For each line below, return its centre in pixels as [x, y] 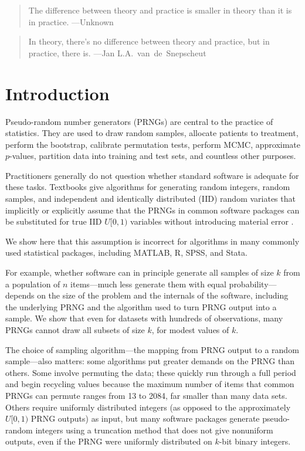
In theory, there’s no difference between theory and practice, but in [149, 41]
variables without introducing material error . [212, 221]
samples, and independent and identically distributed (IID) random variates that [150, 199]
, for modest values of [190, 330]
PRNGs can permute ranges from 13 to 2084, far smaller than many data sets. [146, 395]
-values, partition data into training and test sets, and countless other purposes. [153, 156]
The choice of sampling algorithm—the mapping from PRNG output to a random [152, 349]
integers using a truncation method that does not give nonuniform [154, 430]
